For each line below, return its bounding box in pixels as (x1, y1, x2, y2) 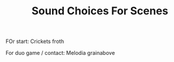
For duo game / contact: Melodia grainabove (5, 49, 115, 57)
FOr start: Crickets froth (5, 38, 64, 45)
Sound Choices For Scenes (31, 4, 169, 18)
